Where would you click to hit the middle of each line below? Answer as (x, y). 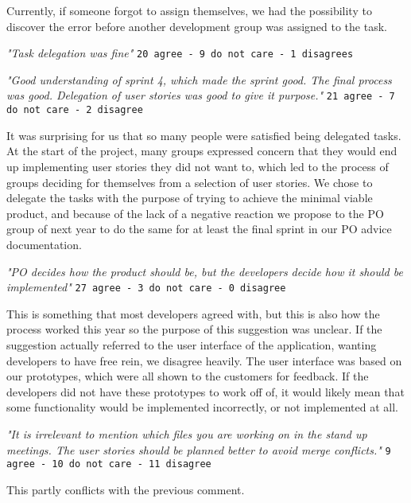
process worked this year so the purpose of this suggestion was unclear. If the (194, 329)
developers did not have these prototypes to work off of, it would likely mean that (205, 391)
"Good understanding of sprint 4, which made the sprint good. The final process (199, 79)
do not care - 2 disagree (75, 110)
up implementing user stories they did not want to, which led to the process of (198, 166)
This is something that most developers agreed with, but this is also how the (193, 313)
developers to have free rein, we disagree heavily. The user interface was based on (204, 360)
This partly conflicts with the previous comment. (126, 489)
